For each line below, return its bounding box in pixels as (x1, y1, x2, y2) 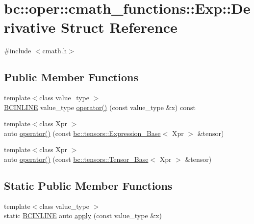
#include (4, 45, 31, 56)
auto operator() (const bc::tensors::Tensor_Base (4, 154, 149, 164)
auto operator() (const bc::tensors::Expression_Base (4, 128, 161, 138)
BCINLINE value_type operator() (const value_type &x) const (4, 102, 196, 112)
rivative (4, 17, 56, 37)
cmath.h (42, 45, 67, 56)
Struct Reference (61, 17, 178, 37)
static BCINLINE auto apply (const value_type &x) (4, 210, 162, 221)
